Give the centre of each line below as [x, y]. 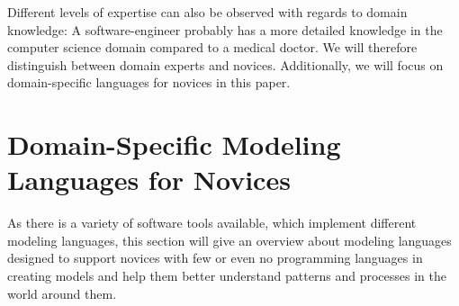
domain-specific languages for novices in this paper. [149, 82]
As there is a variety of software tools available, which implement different [212, 223]
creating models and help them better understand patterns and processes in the [227, 276]
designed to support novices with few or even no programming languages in [215, 258]
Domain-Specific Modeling [174, 144]
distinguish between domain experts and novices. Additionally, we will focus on [225, 64]
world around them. [62, 293]
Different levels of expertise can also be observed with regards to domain [207, 12]
